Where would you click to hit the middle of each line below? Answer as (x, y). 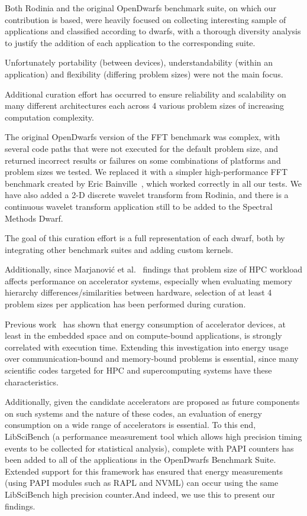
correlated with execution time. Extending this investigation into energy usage (147, 347)
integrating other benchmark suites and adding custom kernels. (119, 249)
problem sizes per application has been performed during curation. (125, 304)
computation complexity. (49, 117)
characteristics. (32, 382)
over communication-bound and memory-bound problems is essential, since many (152, 358)
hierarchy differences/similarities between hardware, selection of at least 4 (138, 292)
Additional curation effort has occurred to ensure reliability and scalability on (146, 94)
